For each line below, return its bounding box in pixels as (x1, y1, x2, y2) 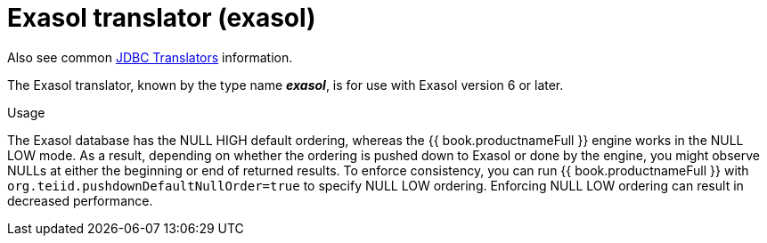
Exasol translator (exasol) (7, 3, 316, 33)
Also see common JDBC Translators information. (7, 49, 293, 65)
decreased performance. (7, 192, 153, 208)
